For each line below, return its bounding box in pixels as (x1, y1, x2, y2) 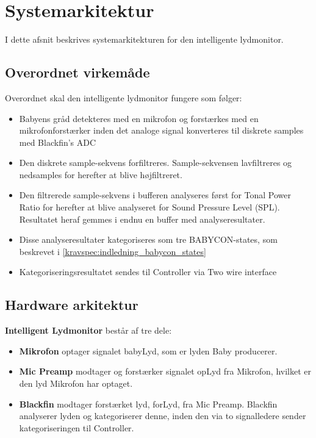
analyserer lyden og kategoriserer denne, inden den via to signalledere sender (19, 409, 306, 422)
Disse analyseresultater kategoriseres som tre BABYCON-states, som (19, 233, 278, 246)
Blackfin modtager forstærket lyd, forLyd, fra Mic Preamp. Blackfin (19, 397, 278, 410)
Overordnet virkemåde (5, 63, 150, 82)
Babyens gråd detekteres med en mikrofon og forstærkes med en (19, 112, 259, 124)
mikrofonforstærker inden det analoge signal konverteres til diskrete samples (19, 124, 304, 137)
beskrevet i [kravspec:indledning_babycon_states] (19, 245, 206, 257)
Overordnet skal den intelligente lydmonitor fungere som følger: (5, 91, 242, 104)
